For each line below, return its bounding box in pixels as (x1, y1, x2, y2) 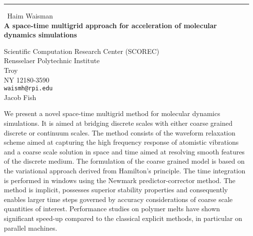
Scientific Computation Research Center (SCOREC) (4, 46, 160, 56)
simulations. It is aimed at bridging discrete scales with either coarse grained (4, 118, 233, 128)
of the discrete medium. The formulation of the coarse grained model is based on (4, 156, 245, 166)
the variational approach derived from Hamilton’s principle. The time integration (4, 165, 246, 175)
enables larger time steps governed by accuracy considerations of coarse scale (4, 194, 233, 204)
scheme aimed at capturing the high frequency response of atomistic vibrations (4, 137, 239, 147)
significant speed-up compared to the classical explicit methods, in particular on (4, 213, 242, 223)
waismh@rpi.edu (4, 85, 53, 92)
